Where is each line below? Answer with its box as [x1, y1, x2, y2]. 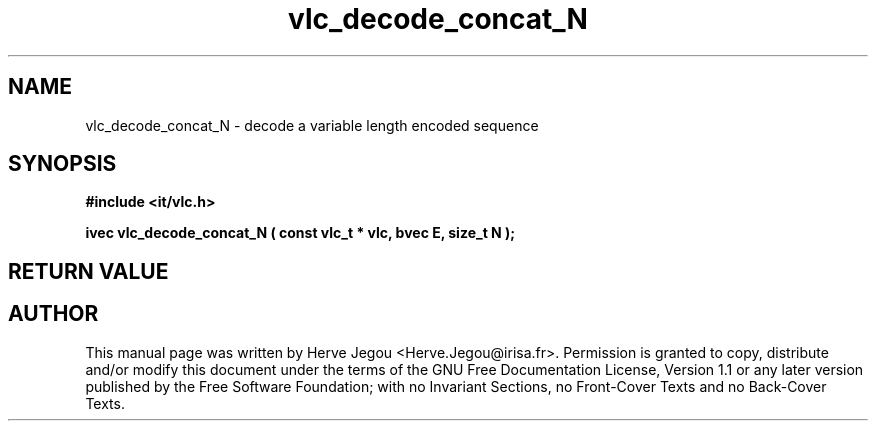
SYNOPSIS [8, 151, 117, 177]
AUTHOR [8, 301, 99, 327]
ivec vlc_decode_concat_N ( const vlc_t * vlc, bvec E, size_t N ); [85, 224, 516, 242]
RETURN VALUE [8, 258, 169, 284]
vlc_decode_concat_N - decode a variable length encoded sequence [85, 116, 539, 134]
